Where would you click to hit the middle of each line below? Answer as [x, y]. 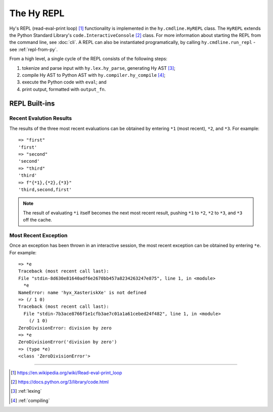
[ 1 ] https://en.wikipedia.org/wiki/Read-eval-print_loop [66, 373]
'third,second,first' [45, 189]
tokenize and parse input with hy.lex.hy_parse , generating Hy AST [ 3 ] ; [99, 68]
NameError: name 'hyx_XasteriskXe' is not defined [82, 292]
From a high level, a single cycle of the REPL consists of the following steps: [88, 59]
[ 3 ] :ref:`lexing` [26, 391]
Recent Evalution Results [41, 118]
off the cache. [38, 220]
